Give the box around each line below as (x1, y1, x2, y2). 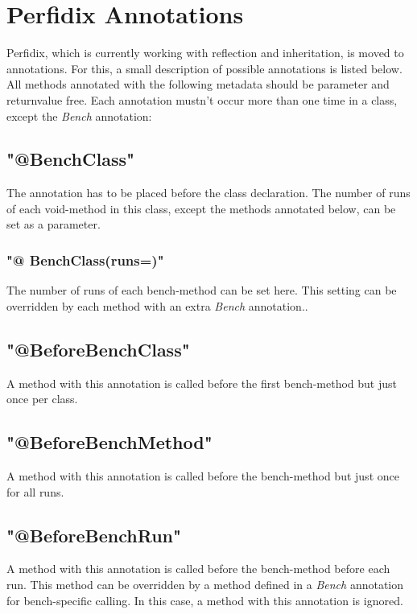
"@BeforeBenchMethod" (6, 430, 213, 455)
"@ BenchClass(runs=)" (6, 250, 164, 270)
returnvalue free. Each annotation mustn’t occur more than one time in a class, (6, 91, 398, 108)
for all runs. (6, 483, 64, 500)
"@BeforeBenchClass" (6, 336, 190, 361)
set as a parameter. (6, 216, 101, 233)
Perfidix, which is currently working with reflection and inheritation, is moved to (6, 44, 404, 61)
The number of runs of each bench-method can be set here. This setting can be (6, 282, 397, 299)
